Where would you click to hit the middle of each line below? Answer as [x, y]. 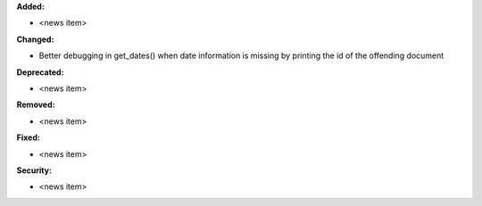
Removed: [36, 105]
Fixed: [28, 137]
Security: [34, 170]
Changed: [35, 39]
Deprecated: [40, 72]
